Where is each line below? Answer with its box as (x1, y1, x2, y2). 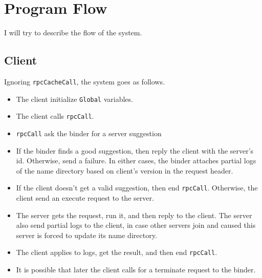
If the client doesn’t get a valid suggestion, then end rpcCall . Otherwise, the (16, 182, 258, 193)
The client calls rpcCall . (16, 111, 94, 121)
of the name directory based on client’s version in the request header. (16, 165, 233, 176)
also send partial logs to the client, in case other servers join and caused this (16, 220, 256, 230)
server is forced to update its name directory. (16, 229, 157, 240)
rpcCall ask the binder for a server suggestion (16, 127, 162, 138)
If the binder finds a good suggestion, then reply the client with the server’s (16, 145, 254, 156)
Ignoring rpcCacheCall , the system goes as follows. (4, 76, 165, 87)
